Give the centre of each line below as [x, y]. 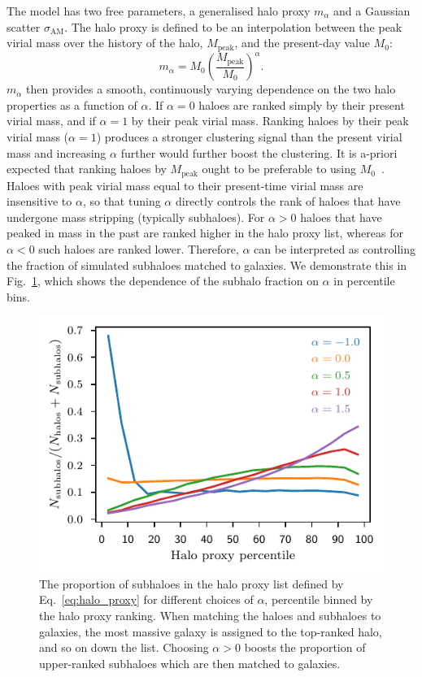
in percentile [364, 281]
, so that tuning [122, 201]
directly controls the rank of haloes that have [288, 201]
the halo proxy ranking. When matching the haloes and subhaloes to [210, 615]
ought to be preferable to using [279, 169]
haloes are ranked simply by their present [302, 104]
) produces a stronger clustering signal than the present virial [249, 136]
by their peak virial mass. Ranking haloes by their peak [270, 121]
